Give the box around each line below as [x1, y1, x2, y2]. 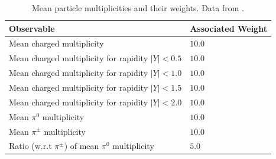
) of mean [64, 140, 99, 152]
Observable [9, 22, 55, 34]
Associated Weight [190, 22, 267, 34]
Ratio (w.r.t [9, 140, 52, 152]
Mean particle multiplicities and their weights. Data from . [31, 2, 244, 14]
